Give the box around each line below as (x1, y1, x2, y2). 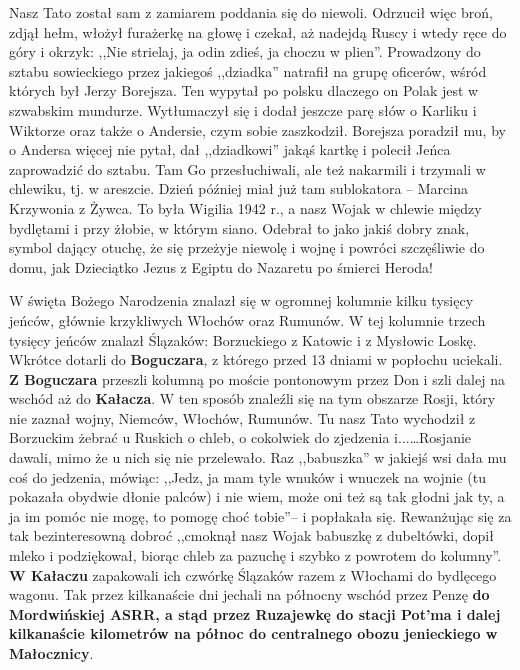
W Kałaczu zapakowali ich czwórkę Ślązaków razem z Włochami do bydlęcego (9, 564, 497, 585)
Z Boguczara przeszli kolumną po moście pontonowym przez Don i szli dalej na (9, 368, 505, 389)
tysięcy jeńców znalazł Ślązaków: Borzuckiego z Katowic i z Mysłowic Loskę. (9, 329, 477, 350)
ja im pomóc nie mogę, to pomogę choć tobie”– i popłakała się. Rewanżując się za (9, 505, 512, 526)
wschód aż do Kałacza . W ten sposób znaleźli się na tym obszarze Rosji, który (9, 388, 496, 409)
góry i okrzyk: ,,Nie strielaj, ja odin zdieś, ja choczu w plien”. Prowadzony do (9, 41, 481, 62)
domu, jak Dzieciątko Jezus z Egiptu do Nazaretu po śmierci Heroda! (9, 256, 433, 277)
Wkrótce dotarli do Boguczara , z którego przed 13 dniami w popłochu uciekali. (9, 349, 503, 370)
